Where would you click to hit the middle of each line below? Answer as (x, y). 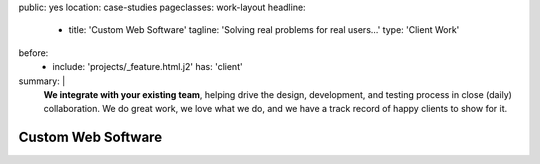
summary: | (42, 81)
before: (33, 52)
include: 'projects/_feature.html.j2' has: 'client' (148, 67)
